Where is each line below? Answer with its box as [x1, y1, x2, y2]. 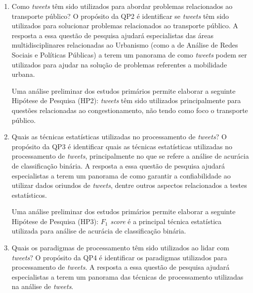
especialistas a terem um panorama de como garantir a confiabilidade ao [11, 170, 231, 180]
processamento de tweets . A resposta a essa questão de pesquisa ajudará [11, 262, 230, 272]
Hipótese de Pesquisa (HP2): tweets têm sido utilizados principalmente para [11, 95, 241, 106]
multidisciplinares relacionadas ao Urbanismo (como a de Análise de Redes [11, 40, 238, 50]
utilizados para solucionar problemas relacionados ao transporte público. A [11, 20, 238, 31]
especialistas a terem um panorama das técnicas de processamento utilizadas [11, 271, 244, 282]
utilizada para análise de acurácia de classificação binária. [11, 226, 186, 236]
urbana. [11, 69, 35, 79]
